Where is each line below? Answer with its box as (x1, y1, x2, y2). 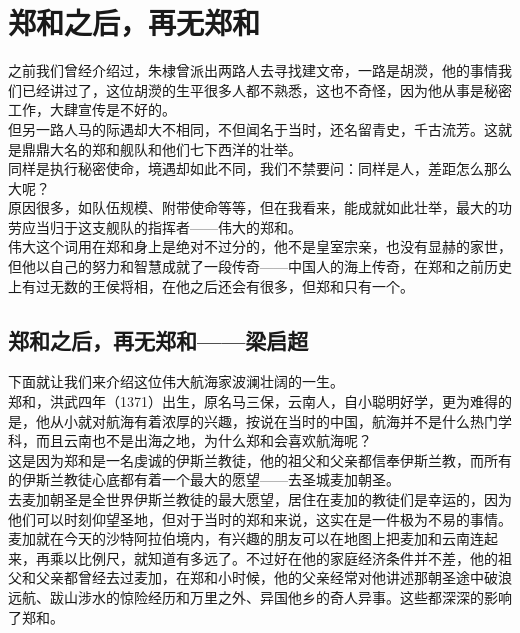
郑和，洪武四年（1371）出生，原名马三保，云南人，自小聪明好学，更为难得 (8, 391, 498, 412)
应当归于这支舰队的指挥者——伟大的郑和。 (21, 216, 302, 237)
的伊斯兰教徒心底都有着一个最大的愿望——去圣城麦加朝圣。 (8, 469, 400, 490)
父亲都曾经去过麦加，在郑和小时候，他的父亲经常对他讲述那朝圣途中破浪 (35, 567, 512, 588)
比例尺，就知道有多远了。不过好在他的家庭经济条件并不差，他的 (77, 547, 498, 568)
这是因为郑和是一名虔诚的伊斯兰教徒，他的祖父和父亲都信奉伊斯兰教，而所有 (8, 449, 512, 470)
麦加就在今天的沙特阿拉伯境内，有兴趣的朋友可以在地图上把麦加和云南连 (8, 528, 484, 549)
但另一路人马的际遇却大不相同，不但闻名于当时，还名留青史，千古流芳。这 (8, 118, 498, 139)
